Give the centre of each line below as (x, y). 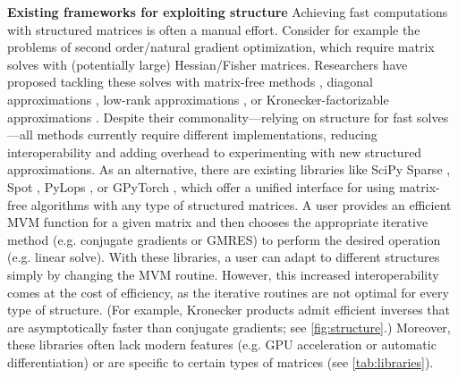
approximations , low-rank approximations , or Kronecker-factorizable (198, 99)
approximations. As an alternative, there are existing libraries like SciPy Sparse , (229, 169)
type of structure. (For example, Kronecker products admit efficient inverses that (229, 310)
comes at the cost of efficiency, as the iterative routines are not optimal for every (228, 292)
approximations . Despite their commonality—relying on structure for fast (210, 117)
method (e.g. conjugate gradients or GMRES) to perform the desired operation (224, 239)
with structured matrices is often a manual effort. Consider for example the (214, 29)
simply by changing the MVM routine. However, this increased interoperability (223, 274)
